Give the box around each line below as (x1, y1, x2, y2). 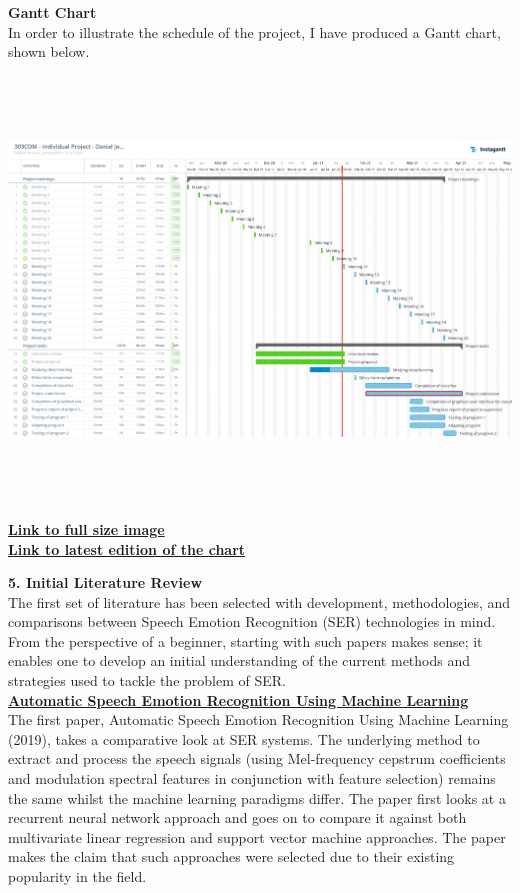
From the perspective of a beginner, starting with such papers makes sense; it (8, 630, 483, 651)
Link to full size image (8, 518, 165, 539)
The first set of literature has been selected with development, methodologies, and (8, 591, 511, 612)
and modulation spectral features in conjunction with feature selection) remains (8, 768, 496, 789)
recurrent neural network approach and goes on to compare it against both (8, 807, 467, 828)
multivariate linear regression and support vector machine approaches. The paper (8, 826, 506, 847)
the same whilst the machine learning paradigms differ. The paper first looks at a (8, 787, 506, 808)
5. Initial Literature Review (8, 572, 203, 593)
